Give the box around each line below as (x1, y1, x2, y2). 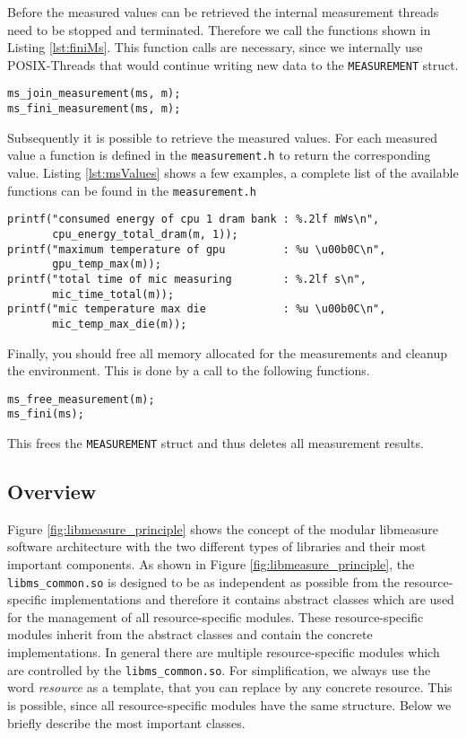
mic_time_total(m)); (52, 287, 175, 301)
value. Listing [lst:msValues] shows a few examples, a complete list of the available (7, 163, 459, 181)
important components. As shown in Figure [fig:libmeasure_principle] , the (7, 555, 415, 574)
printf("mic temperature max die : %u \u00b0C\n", (7, 303, 386, 316)
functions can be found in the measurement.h (7, 180, 256, 199)
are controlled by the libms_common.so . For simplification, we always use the (7, 660, 431, 679)
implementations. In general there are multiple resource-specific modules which (7, 643, 440, 662)
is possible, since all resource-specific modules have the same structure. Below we (7, 695, 452, 714)
